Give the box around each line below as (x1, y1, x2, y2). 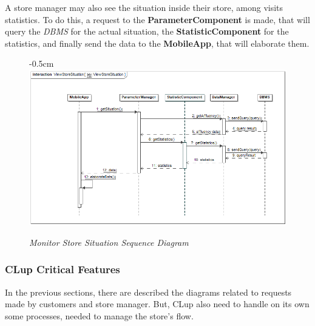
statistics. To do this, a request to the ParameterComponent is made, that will (5, 13, 310, 25)
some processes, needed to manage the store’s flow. (5, 309, 194, 322)
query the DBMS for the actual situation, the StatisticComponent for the (5, 25, 289, 38)
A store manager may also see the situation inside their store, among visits (5, 1, 283, 13)
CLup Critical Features (5, 262, 120, 277)
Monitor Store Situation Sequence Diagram (29, 236, 189, 248)
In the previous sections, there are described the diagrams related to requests (5, 285, 292, 298)
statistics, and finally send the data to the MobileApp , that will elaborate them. (5, 36, 310, 49)
